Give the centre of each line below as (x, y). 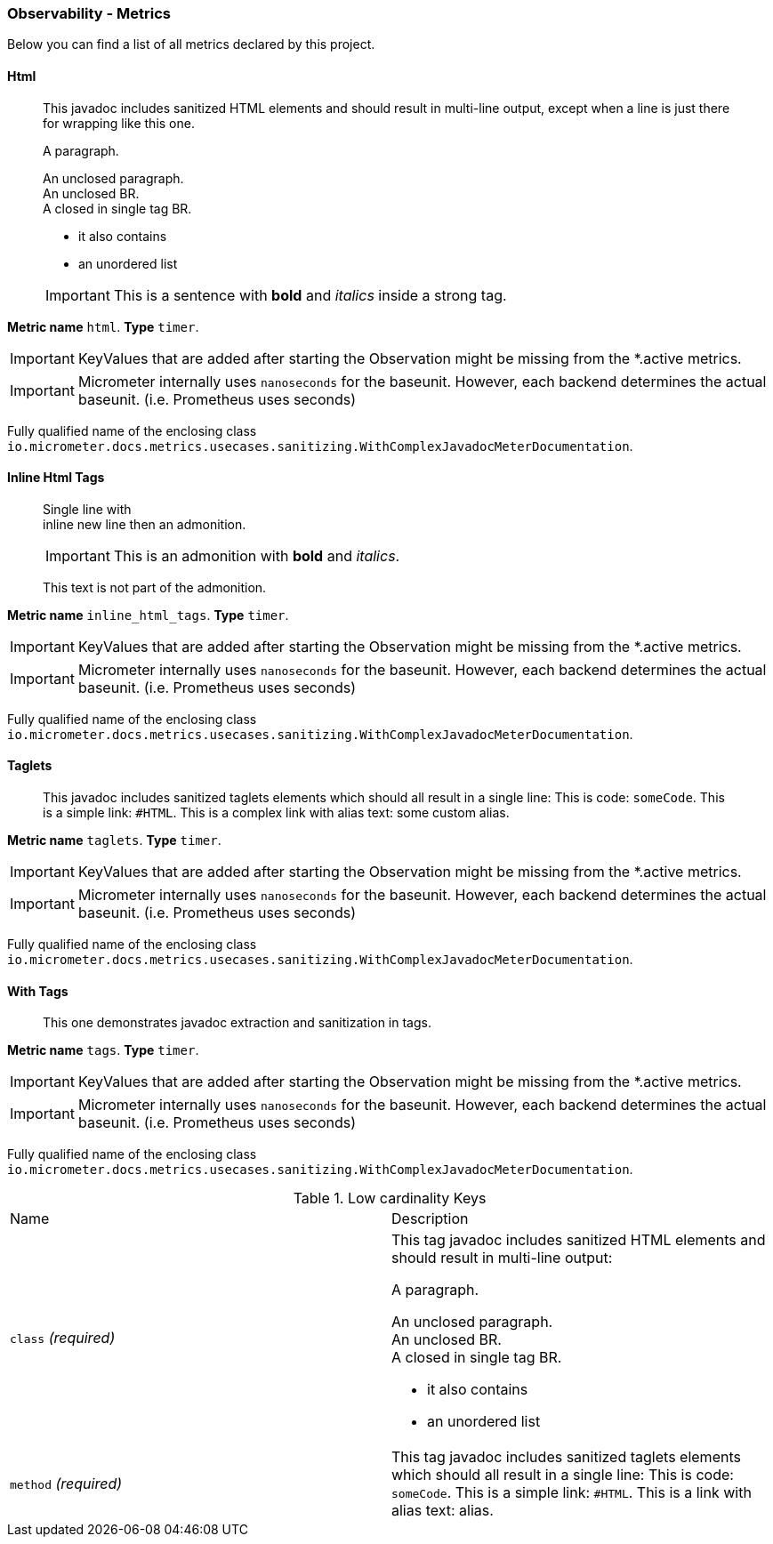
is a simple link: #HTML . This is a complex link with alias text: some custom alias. (276, 813)
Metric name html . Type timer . (103, 326)
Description (430, 1219)
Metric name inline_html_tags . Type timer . (148, 615)
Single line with (87, 509)
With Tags (38, 991)
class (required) (63, 1338)
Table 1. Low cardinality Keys (390, 1198)
